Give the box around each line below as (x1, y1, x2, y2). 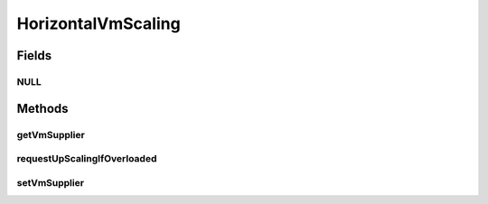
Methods (16, 100, 69, 116)
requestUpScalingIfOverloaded (16, 153, 157, 165)
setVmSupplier (16, 176, 85, 189)
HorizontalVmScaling (16, 14, 181, 33)
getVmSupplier (16, 128, 85, 141)
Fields (16, 48, 52, 63)
